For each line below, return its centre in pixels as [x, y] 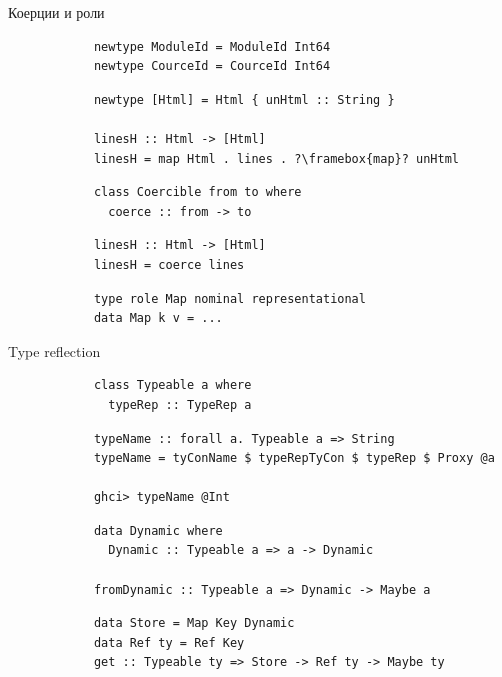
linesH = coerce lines [169, 264]
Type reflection [54, 350]
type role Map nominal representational [229, 298]
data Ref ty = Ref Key [169, 642]
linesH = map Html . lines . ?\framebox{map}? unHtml [276, 158]
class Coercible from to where [197, 192]
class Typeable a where [172, 385]
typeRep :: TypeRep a [180, 404]
